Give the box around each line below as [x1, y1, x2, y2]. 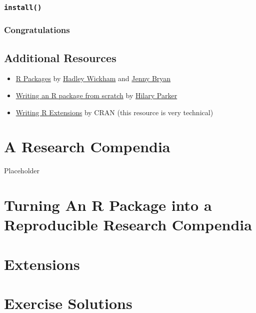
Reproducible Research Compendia [4, 214, 252, 235]
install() [4, 3, 42, 12]
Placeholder [4, 165, 40, 176]
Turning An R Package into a [4, 195, 212, 215]
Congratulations [4, 24, 70, 36]
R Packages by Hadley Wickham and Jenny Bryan [15, 73, 171, 84]
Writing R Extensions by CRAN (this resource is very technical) [15, 107, 213, 117]
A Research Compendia [4, 136, 170, 157]
